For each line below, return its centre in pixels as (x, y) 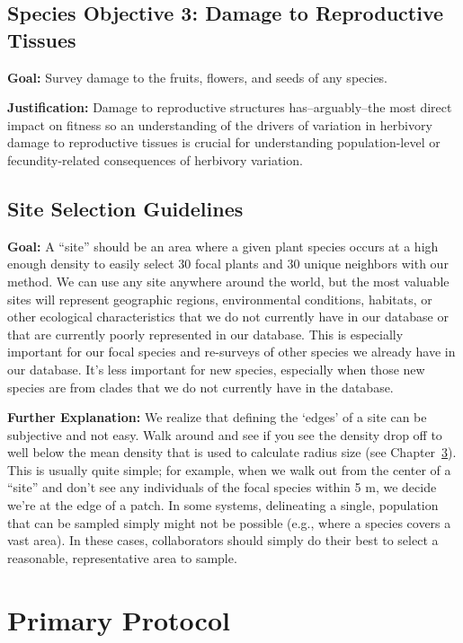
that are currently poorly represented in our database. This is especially (205, 334)
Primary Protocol (119, 619)
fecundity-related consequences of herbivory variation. (155, 159)
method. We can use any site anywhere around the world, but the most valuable (228, 281)
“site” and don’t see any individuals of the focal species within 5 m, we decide (222, 487)
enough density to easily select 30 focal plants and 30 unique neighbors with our (228, 264)
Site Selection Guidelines (125, 208)
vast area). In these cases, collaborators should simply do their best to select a (223, 540)
